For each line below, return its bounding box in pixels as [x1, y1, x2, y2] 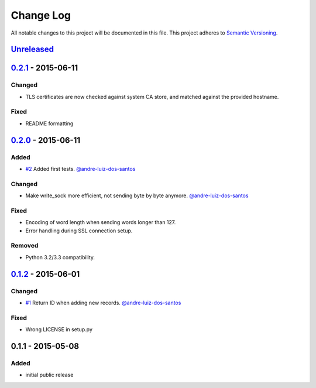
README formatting [25, 120, 74, 127]
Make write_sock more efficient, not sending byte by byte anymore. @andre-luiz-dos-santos [25, 192, 249, 199]
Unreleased [11, 44, 54, 54]
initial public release [25, 372, 74, 379]
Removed [11, 242, 39, 250]
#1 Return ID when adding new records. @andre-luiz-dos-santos [25, 299, 181, 306]
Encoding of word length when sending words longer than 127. [25, 219, 176, 226]
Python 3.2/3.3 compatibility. [25, 253, 95, 260]
